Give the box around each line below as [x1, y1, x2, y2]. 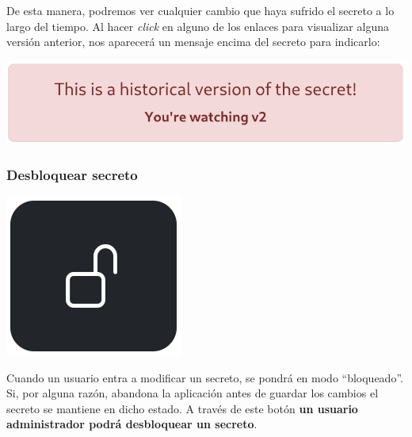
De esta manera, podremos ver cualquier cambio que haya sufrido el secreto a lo [6, 2, 395, 18]
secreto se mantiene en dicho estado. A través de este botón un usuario [6, 400, 358, 416]
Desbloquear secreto [6, 164, 138, 184]
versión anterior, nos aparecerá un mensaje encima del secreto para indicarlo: [6, 33, 380, 50]
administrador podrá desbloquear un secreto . [6, 416, 257, 432]
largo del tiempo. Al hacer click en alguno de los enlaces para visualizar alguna [6, 17, 389, 34]
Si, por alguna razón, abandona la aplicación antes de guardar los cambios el [6, 385, 379, 401]
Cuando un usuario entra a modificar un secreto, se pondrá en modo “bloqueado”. [6, 369, 403, 385]
